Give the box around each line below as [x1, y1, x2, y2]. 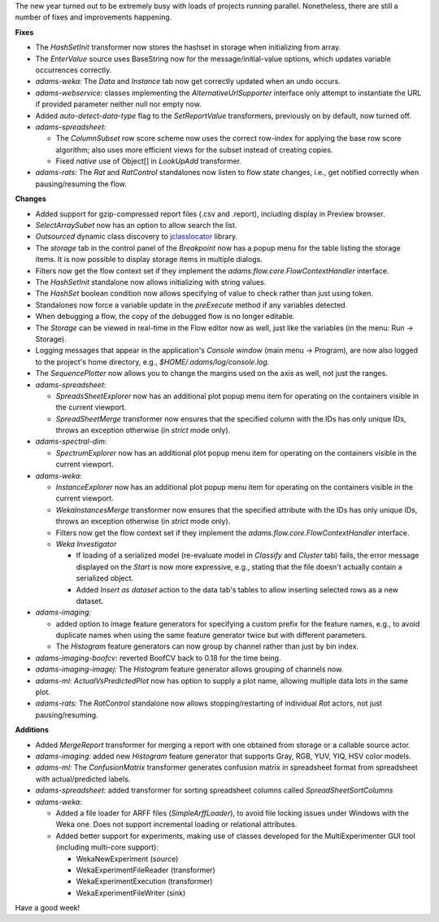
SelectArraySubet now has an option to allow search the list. [35, 221, 237, 230]
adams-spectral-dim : [35, 436, 107, 447]
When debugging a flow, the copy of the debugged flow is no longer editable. [35, 312, 295, 321]
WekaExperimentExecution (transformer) [76, 876, 213, 886]
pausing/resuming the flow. [35, 179, 127, 189]
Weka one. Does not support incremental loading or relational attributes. [55, 819, 298, 829]
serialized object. [76, 574, 134, 583]
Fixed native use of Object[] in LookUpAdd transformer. [55, 156, 242, 166]
